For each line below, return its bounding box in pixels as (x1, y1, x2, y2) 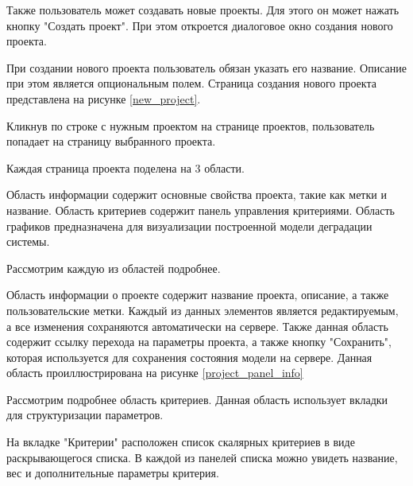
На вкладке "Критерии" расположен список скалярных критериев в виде (6, 434, 355, 450)
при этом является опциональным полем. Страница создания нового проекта (6, 75, 376, 91)
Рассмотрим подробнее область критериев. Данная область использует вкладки (6, 391, 388, 407)
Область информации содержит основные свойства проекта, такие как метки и (6, 186, 387, 203)
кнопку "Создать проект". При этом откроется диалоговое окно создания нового (6, 17, 393, 33)
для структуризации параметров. (6, 406, 164, 423)
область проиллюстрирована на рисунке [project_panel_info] (6, 364, 303, 381)
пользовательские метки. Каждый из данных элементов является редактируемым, (6, 301, 399, 318)
